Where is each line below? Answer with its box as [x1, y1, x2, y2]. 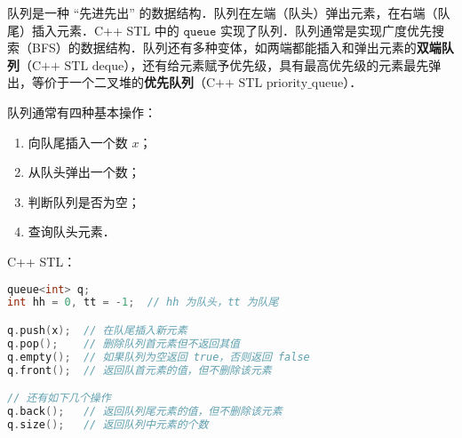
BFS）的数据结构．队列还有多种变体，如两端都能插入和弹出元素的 [31, 38, 417, 57]
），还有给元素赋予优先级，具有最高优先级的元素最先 [123, 55, 429, 74]
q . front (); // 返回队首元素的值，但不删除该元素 [7, 363, 272, 377]
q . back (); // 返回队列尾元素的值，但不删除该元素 [7, 404, 283, 418]
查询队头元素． [28, 222, 115, 241]
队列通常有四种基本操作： [7, 102, 156, 121]
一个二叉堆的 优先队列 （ [68, 73, 206, 92]
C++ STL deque [32, 60, 124, 73]
